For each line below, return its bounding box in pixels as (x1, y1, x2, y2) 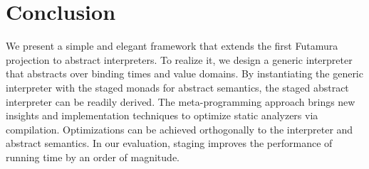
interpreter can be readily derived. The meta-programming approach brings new (6, 94, 355, 109)
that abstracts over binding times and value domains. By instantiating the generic (6, 66, 363, 81)
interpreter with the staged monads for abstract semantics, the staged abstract (6, 80, 349, 94)
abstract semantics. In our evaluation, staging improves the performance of (6, 136, 333, 151)
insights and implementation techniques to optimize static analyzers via (6, 108, 318, 123)
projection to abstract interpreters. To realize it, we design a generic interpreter (6, 52, 353, 67)
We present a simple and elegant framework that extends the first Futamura (6, 38, 338, 53)
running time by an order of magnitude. (6, 149, 180, 164)
